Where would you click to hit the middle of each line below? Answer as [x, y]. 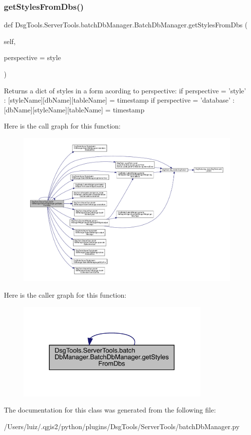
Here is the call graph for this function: [62, 126]
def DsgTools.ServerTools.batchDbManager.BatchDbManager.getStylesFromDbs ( [126, 25]
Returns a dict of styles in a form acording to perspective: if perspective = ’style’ [125, 90]
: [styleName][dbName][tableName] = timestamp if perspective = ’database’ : [119, 100]
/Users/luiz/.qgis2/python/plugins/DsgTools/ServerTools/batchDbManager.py [122, 426]
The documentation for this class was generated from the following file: [110, 410]
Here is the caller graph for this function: [65, 295]
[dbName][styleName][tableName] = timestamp [74, 109]
